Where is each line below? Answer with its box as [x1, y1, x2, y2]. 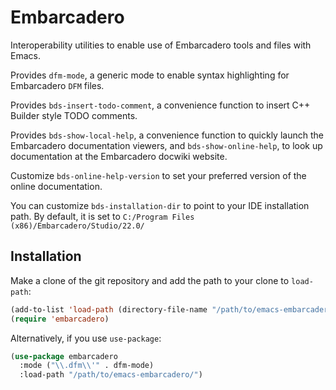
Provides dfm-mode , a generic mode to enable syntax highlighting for [10, 69, 290, 81]
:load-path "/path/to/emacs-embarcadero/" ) [19, 370, 203, 380]
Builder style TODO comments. [10, 109, 138, 121]
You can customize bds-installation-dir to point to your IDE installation [10, 199, 310, 211]
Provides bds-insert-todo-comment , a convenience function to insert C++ [10, 99, 311, 111]
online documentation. [10, 180, 103, 192]
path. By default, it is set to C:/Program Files [10, 210, 195, 222]
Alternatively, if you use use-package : [10, 332, 162, 344]
